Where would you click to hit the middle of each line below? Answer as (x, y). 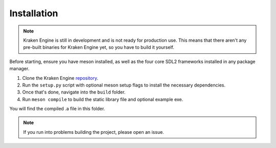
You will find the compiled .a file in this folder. (57, 109)
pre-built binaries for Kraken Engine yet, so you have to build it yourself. (99, 47)
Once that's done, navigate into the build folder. (74, 92)
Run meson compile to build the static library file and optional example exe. (103, 99)
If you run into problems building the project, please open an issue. (94, 132)
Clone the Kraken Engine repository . (60, 78)
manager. (19, 69)
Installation (34, 13)
